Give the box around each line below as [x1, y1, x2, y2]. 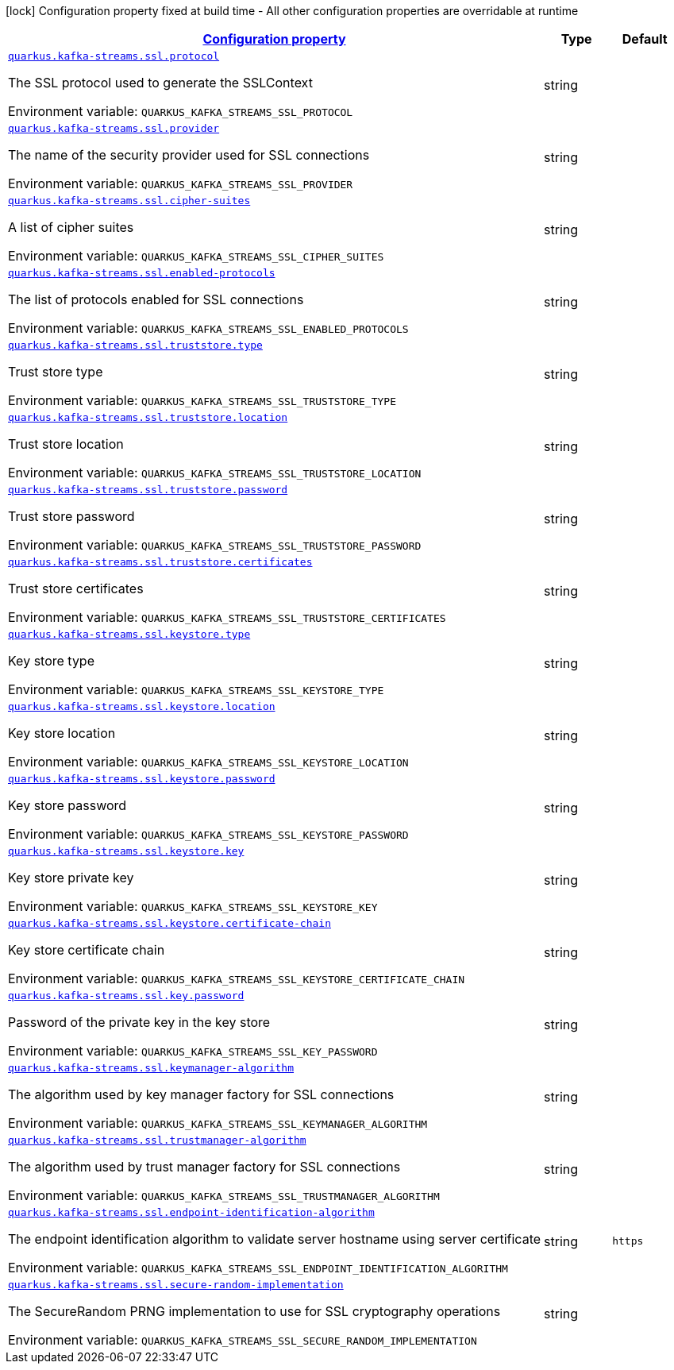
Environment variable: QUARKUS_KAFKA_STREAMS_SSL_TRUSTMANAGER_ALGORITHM [8, 1187, 440, 1203]
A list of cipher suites [8, 219, 134, 235]
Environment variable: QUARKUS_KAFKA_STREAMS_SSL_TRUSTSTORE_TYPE [8, 392, 396, 408]
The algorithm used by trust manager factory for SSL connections [8, 1159, 401, 1175]
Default [622, 31, 668, 47]
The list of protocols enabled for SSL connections [8, 291, 304, 307]
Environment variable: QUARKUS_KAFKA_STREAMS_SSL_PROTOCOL [8, 103, 353, 119]
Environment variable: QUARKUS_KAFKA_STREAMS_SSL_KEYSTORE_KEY [8, 898, 378, 914]
